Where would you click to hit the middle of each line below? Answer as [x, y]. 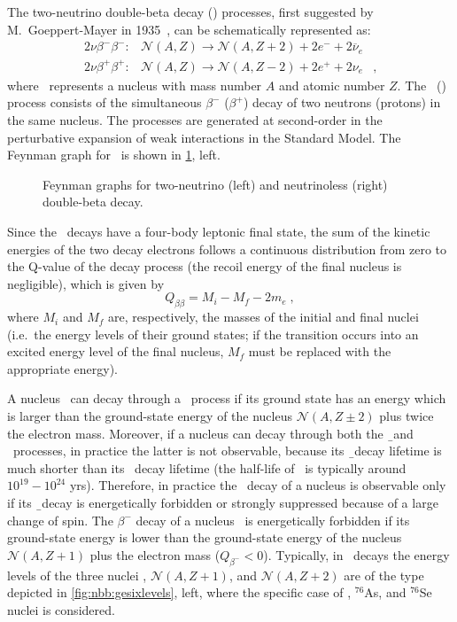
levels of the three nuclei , [77, 575]
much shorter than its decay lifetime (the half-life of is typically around [207, 467]
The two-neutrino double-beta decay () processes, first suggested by [190, 12]
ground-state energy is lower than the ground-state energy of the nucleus [205, 537]
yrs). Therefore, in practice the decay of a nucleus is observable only [258, 485]
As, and [385, 592]
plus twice [407, 416]
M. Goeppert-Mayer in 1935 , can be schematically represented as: [189, 29]
